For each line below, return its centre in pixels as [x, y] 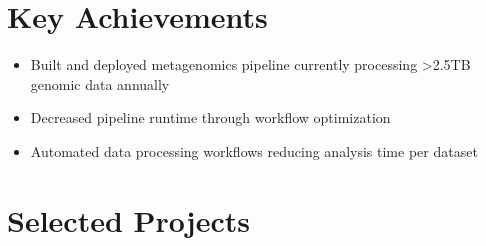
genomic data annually [100, 83]
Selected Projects [128, 219]
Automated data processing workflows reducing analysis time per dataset [254, 150]
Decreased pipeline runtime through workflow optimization [210, 117]
